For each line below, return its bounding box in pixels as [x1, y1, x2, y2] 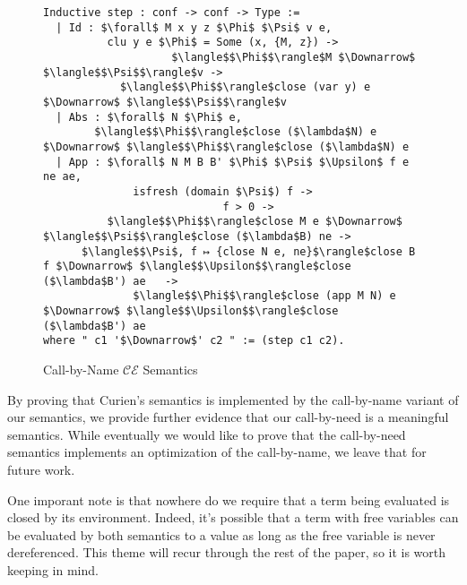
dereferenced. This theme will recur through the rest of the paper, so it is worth [7, 543, 446, 562]
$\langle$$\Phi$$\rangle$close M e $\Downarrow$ [107, 215, 402, 228]
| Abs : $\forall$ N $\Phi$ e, [56, 110, 242, 124]
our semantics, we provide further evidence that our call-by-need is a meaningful [7, 408, 449, 426]
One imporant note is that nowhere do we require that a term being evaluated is [7, 490, 450, 509]
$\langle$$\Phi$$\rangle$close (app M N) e [133, 289, 396, 303]
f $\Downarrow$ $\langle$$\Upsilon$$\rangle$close [43, 260, 351, 273]
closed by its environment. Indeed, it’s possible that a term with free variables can [7, 508, 459, 527]
